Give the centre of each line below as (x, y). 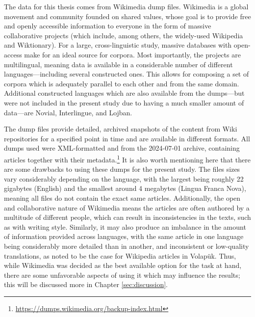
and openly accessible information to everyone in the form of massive (108, 26)
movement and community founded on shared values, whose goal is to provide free (127, 16)
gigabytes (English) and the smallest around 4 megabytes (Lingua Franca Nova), (125, 188)
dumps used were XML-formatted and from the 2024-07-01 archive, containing (122, 148)
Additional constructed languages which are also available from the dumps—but (124, 93)
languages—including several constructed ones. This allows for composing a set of (127, 74)
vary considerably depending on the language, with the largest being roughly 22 (124, 178)
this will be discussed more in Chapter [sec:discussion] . (86, 284)
